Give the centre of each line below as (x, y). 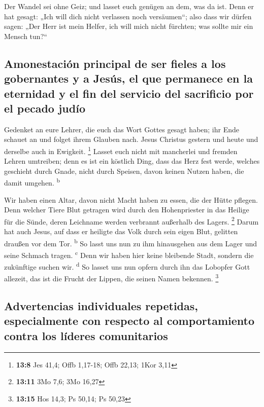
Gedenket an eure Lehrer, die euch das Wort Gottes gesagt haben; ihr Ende (122, 129)
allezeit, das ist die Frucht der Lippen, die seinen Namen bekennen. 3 (111, 278)
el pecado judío (45, 108)
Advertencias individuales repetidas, (101, 306)
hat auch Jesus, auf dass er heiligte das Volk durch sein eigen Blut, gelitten (121, 231)
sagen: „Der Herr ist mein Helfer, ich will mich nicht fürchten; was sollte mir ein (129, 26)
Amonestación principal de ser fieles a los (115, 63)
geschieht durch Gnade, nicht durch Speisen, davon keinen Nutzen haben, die (124, 171)
